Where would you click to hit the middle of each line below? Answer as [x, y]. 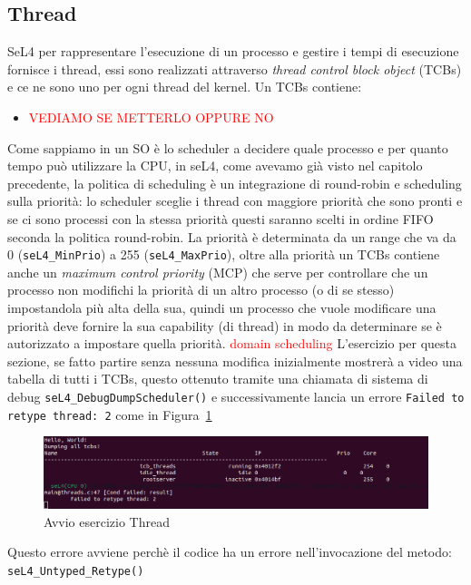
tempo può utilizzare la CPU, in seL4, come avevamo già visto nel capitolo [215, 166]
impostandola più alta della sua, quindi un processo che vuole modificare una [222, 307]
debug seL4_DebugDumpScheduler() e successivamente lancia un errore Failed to [236, 396]
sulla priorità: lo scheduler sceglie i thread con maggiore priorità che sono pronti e [235, 201]
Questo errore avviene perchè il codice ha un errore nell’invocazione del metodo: [230, 552]
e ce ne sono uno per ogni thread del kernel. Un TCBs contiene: [185, 87]
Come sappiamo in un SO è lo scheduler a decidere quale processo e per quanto [228, 147]
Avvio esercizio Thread [107, 521]
